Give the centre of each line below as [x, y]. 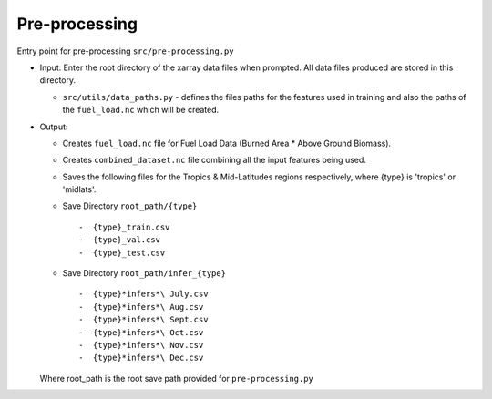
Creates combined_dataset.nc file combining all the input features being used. [214, 160]
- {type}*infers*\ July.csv [143, 294]
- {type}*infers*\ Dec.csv [141, 358]
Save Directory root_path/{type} [130, 206]
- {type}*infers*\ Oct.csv [141, 332]
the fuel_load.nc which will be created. [141, 110]
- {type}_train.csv [124, 227]
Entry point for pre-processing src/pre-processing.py [125, 51]
